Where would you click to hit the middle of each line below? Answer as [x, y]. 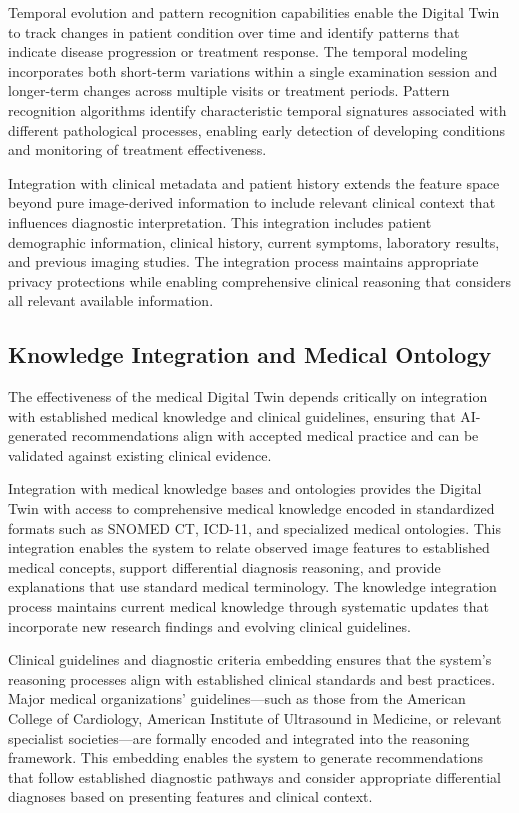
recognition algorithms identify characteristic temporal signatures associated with [257, 109]
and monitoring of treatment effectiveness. [137, 149]
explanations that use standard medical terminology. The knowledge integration [252, 586]
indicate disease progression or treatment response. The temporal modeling [238, 51]
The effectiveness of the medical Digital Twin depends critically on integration [248, 396]
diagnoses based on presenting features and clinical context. [190, 796]
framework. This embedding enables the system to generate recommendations [245, 757]
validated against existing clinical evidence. [140, 454]
